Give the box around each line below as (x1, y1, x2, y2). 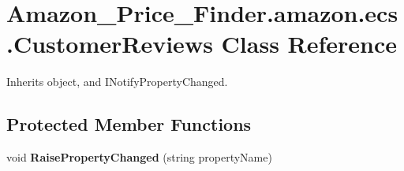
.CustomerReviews (6, 28, 213, 60)
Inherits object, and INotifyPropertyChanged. (6, 73, 228, 90)
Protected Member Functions (6, 112, 252, 136)
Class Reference (221, 28, 398, 60)
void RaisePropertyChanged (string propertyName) (6, 149, 272, 165)
